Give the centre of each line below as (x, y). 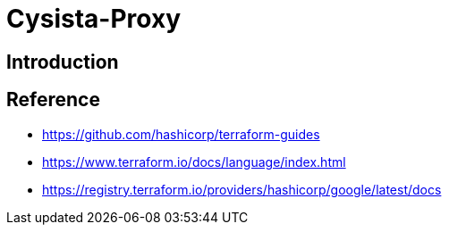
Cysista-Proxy (94, 19)
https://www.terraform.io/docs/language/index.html (194, 162)
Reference (53, 100)
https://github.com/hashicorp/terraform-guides (181, 134)
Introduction (63, 62)
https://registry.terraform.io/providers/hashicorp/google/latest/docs (242, 189)
